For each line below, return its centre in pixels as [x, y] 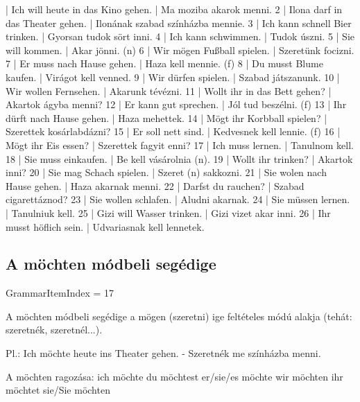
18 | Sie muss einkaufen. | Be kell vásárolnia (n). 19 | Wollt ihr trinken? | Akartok [179, 158]
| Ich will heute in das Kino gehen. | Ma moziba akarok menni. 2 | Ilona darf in [174, 9]
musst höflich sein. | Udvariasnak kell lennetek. [105, 226]
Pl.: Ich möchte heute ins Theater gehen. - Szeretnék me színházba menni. [163, 353]
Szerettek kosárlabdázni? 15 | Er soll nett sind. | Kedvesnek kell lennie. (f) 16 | [173, 131]
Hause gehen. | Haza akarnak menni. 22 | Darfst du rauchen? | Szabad [155, 185]
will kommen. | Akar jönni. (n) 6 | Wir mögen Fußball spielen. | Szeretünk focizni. [180, 50]
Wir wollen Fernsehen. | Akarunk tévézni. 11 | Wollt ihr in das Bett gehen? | [169, 90]
